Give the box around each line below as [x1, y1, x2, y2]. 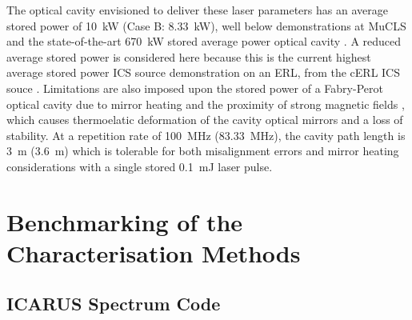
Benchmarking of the [6, 205, 243, 238]
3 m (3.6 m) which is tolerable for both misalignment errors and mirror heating [6, 142, 399, 159]
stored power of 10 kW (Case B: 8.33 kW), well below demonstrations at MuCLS [6, 17, 406, 34]
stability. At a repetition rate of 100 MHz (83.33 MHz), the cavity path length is [6, 126, 406, 143]
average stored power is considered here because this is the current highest [6, 48, 371, 65]
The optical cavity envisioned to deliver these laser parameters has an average [6, 2, 388, 18]
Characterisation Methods [6, 236, 301, 269]
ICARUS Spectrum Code [6, 291, 221, 316]
